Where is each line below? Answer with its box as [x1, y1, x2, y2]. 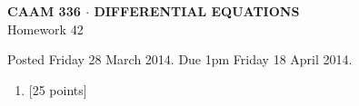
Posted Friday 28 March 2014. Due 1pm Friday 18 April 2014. [7, 50, 353, 69]
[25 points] [28, 80, 87, 99]
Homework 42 [7, 19, 84, 38]
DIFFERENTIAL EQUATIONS [94, 2, 300, 20]
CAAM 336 [7, 2, 81, 20]
